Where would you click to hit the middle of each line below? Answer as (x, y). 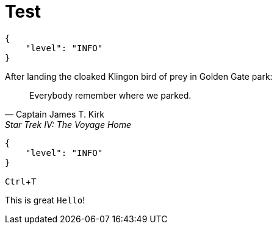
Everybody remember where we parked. (110, 95)
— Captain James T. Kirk (55, 114)
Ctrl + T (21, 181)
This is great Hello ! (45, 200)
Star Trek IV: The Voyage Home (68, 124)
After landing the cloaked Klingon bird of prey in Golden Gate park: (139, 76)
